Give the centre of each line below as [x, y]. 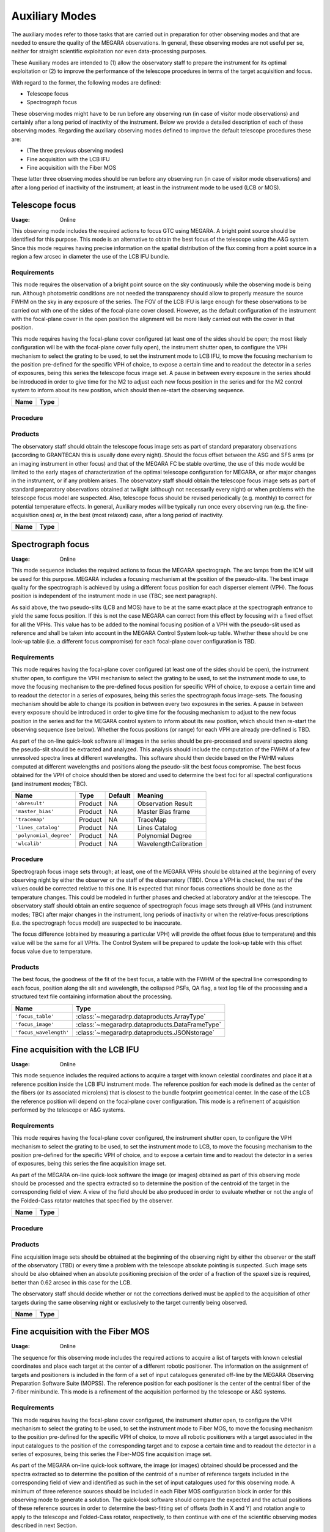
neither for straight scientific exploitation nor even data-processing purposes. [109, 51]
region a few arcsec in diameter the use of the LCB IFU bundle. [90, 257]
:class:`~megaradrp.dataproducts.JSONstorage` [145, 1033]
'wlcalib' [29, 844]
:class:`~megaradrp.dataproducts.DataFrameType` [148, 1025]
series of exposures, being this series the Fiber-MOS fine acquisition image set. [112, 1454]
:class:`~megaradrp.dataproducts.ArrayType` [141, 1016]
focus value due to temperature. [52, 951]
